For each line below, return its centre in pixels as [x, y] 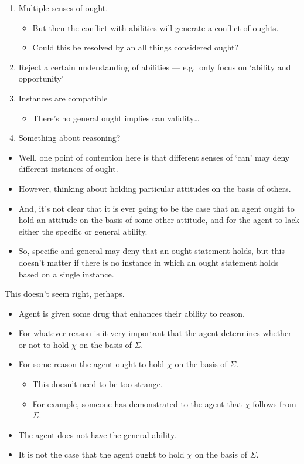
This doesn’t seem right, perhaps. [65, 294]
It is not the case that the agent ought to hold [101, 454]
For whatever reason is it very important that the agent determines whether [155, 333]
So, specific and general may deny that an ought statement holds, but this [151, 251]
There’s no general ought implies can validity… [116, 118]
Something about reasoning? [69, 138]
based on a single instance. [66, 274]
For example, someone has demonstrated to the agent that [137, 403]
